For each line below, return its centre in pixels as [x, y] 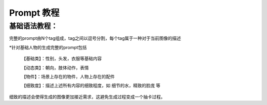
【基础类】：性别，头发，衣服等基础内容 [62, 58]
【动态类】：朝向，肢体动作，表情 [55, 67]
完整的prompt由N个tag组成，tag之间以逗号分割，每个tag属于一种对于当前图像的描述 [95, 38]
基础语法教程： [33, 26]
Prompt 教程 [34, 13]
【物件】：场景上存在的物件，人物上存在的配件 [68, 77]
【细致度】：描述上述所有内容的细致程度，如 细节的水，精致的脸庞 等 [91, 85]
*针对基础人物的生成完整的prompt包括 [48, 47]
